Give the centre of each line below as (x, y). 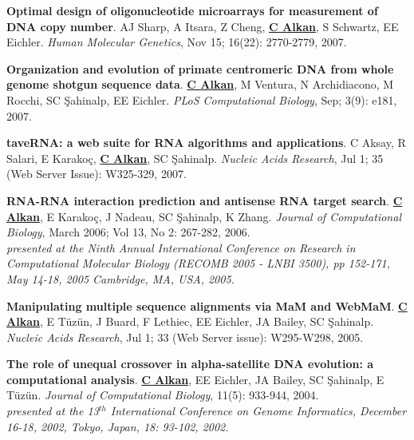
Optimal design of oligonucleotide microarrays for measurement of (192, 10)
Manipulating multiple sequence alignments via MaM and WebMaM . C (207, 305)
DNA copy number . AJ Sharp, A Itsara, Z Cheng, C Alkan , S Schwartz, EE (203, 26)
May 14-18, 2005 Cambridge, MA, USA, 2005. (120, 278)
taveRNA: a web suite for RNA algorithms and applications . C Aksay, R (206, 143)
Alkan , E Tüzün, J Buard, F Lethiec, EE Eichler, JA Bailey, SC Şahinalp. (190, 321)
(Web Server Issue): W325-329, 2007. (97, 174)
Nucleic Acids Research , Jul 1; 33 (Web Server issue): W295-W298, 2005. (185, 337)
